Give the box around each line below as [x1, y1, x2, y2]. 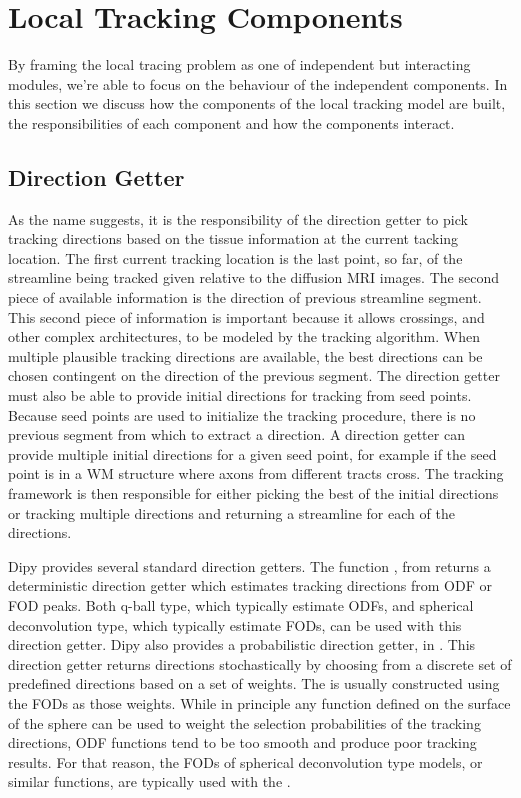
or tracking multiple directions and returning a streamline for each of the [8, 502, 455, 523]
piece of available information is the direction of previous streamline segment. [8, 287, 482, 308]
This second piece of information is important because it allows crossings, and [8, 306, 485, 327]
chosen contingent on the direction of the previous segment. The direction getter [8, 365, 500, 386]
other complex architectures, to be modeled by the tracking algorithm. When [8, 326, 480, 347]
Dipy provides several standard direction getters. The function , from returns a [8, 555, 491, 576]
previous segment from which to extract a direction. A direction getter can [8, 424, 465, 445]
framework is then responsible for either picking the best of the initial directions [8, 483, 499, 504]
